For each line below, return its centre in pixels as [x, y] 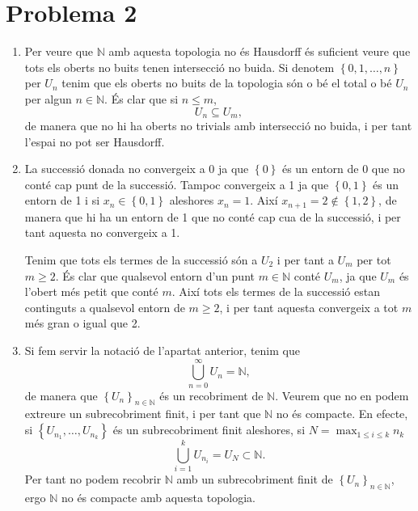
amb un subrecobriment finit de [255, 479]
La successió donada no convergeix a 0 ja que [137, 169]
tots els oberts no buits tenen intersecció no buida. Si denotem [179, 67]
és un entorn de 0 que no [343, 169]
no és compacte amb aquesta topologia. [158, 497]
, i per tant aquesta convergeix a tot [309, 307]
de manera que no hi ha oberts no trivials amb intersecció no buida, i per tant [218, 125]
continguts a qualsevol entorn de [105, 307]
